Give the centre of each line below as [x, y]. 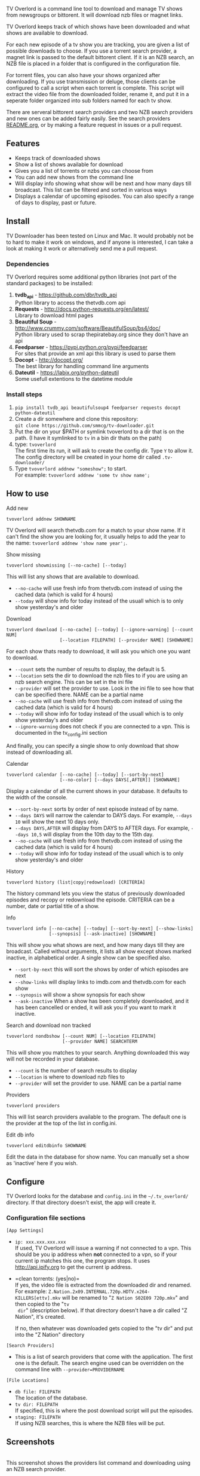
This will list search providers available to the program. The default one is [96, 1117]
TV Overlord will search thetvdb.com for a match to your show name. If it [96, 530]
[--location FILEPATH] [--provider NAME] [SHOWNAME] [127, 640]
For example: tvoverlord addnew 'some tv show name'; [82, 475]
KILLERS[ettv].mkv [38, 1298]
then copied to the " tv [42, 1304]
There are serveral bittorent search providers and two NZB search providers [99, 112]
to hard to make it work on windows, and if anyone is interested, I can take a [100, 242]
